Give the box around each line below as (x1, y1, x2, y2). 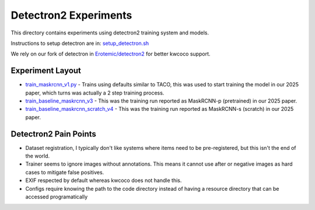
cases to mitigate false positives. (25, 169, 104, 176)
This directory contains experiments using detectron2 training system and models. (10, 29, 209, 36)
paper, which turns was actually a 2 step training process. (25, 89, 164, 96)
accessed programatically (25, 193, 88, 201)
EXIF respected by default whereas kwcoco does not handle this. (25, 177, 182, 184)
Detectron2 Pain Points (10, 129, 96, 139)
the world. (25, 152, 50, 160)
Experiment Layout (10, 66, 82, 76)
